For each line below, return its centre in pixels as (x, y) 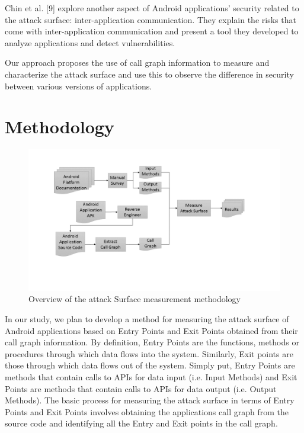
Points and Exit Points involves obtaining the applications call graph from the (147, 411)
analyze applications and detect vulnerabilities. (90, 42)
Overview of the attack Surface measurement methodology (135, 299)
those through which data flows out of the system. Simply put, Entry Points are (150, 365)
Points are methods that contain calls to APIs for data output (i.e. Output (141, 388)
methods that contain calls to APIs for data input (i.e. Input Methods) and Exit (151, 376)
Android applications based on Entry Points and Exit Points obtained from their (151, 330)
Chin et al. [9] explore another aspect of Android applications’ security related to (152, 8)
